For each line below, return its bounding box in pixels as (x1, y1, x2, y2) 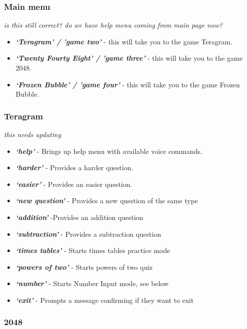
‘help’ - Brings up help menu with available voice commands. (15, 146, 203, 156)
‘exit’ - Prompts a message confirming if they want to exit (15, 294, 194, 305)
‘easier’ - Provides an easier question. (15, 179, 132, 189)
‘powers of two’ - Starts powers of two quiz (15, 261, 153, 272)
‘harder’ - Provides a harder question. (15, 162, 133, 173)
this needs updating (4, 129, 61, 139)
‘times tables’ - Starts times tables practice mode (15, 245, 170, 256)
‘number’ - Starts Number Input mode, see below (15, 278, 169, 289)
